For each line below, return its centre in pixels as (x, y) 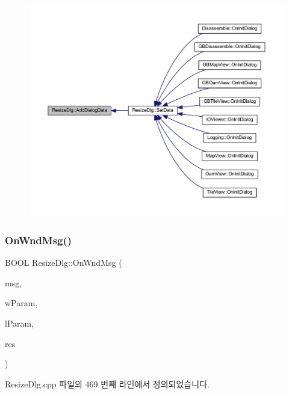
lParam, (20, 323)
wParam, (21, 303)
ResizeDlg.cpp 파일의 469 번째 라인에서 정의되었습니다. (107, 383)
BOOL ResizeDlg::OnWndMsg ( (64, 263)
